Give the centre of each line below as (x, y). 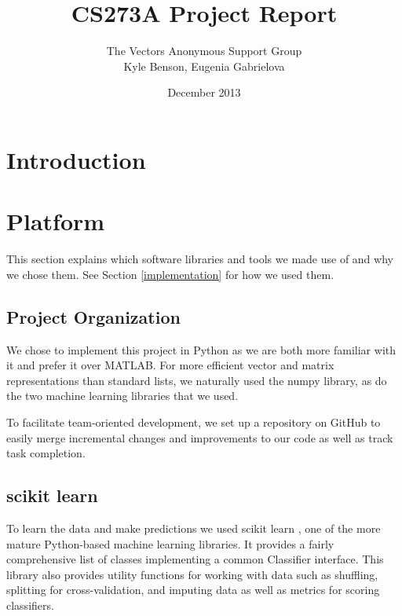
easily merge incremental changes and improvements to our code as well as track (200, 437)
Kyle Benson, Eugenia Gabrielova (204, 66)
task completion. (46, 453)
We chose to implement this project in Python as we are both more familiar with (201, 349)
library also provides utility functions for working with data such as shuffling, (192, 574)
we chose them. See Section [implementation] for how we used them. (170, 274)
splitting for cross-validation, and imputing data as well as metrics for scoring (193, 590)
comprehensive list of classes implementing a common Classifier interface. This (195, 559)
